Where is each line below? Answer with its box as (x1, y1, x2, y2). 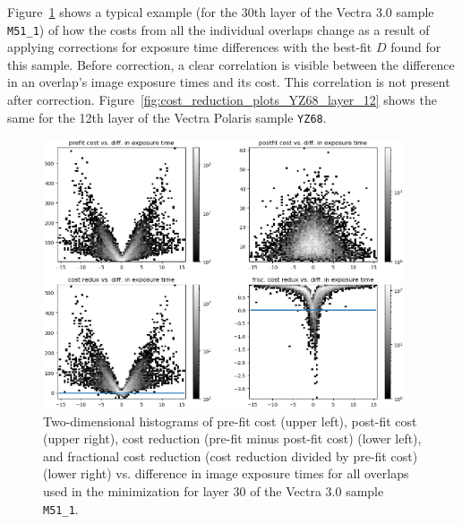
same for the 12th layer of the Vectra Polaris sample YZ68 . (7, 107, 327, 126)
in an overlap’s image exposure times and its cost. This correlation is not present (7, 73, 450, 91)
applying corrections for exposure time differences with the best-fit (7, 38, 372, 56)
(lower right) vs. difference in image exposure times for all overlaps (43, 464, 409, 483)
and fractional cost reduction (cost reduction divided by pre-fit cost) (43, 446, 418, 465)
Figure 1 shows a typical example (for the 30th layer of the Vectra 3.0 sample (7, 3, 434, 21)
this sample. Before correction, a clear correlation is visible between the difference (7, 55, 455, 73)
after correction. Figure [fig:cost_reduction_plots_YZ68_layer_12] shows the (7, 90, 437, 109)
